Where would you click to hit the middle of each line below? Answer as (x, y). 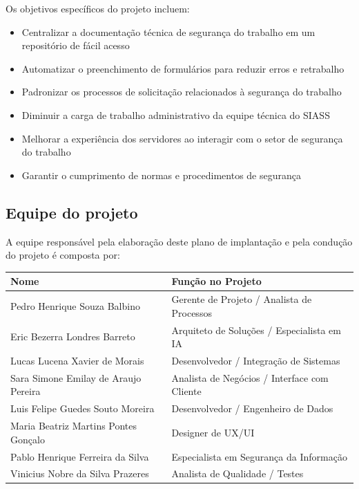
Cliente (186, 391)
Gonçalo (28, 439)
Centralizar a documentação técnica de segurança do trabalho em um (168, 31)
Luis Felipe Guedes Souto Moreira (83, 408)
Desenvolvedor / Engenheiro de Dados (252, 408)
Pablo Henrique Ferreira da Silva (80, 456)
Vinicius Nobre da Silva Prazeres (80, 473)
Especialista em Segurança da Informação (259, 456)
